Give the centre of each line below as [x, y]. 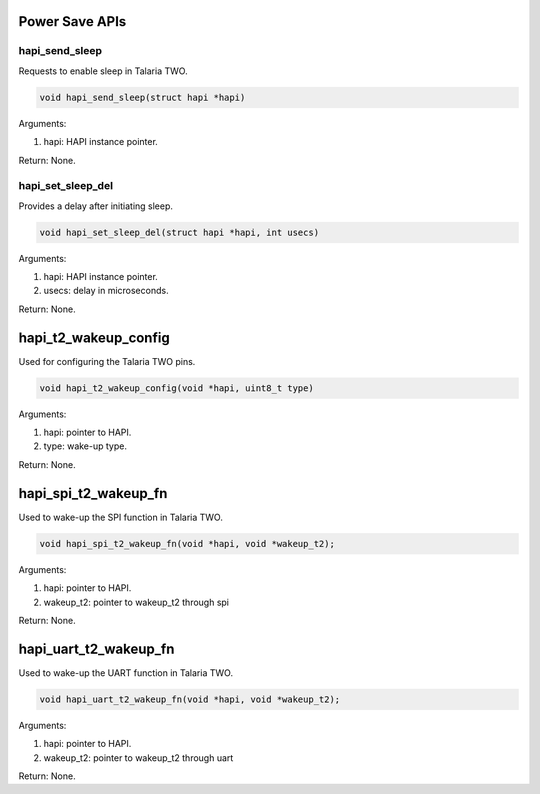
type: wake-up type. [85, 446]
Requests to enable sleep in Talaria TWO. [103, 71]
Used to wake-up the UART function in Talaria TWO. [126, 672]
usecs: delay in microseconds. [106, 291]
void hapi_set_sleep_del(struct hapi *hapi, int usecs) [179, 232]
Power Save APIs [72, 21]
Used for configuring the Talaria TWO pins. [107, 361]
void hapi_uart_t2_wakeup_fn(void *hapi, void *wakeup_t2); [190, 699]
